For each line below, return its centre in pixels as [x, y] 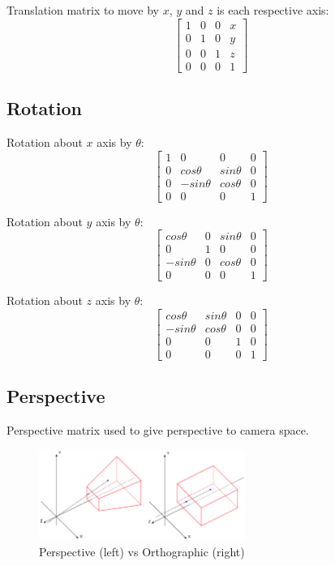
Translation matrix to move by [83, 10]
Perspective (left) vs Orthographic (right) [142, 551]
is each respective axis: [273, 10]
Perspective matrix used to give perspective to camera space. [158, 430]
